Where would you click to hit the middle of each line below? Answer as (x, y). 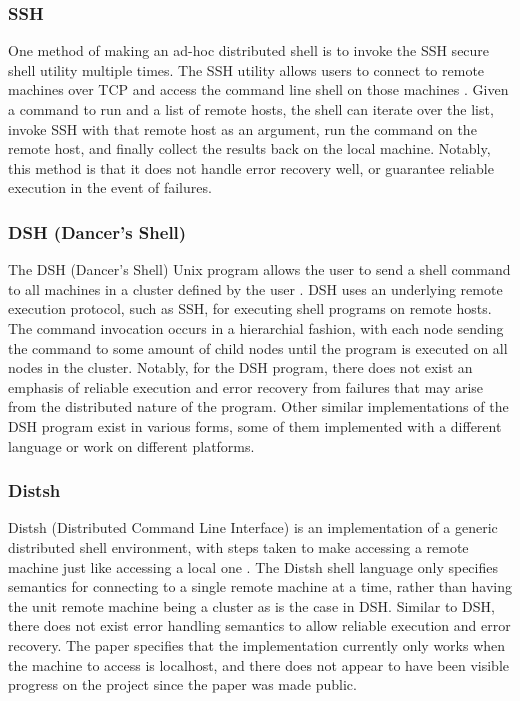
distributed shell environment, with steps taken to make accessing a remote (238, 546)
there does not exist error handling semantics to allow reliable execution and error (259, 625)
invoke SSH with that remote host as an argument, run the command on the (242, 128)
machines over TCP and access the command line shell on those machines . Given (258, 89)
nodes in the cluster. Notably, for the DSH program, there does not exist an (240, 367)
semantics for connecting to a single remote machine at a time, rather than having (260, 586)
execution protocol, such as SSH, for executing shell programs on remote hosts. (250, 308)
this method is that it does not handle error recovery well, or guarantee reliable (251, 167)
